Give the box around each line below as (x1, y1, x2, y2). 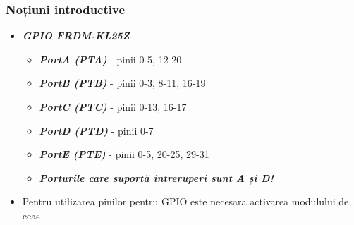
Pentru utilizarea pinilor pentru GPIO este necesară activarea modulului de (22, 194, 349, 209)
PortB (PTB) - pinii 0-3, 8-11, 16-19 (39, 75, 206, 90)
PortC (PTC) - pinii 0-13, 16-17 (39, 99, 187, 114)
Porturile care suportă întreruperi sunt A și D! (39, 170, 274, 185)
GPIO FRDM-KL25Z (22, 28, 130, 43)
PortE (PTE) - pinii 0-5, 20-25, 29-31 (39, 147, 209, 162)
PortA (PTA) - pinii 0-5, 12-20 (39, 51, 182, 66)
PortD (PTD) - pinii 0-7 (39, 123, 154, 138)
